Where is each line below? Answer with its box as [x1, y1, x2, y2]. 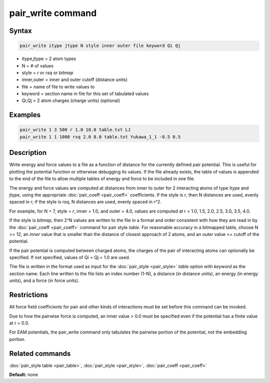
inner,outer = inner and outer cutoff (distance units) [21, 76, 127, 82]
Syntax [9, 26, 32, 35]
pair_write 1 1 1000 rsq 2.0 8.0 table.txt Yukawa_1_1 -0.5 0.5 [19, 134, 181, 139]
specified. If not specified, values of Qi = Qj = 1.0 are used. [9, 254, 130, 260]
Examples [9, 110, 41, 119]
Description [9, 148, 47, 157]
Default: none [9, 371, 38, 377]
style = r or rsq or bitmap [21, 69, 73, 75]
